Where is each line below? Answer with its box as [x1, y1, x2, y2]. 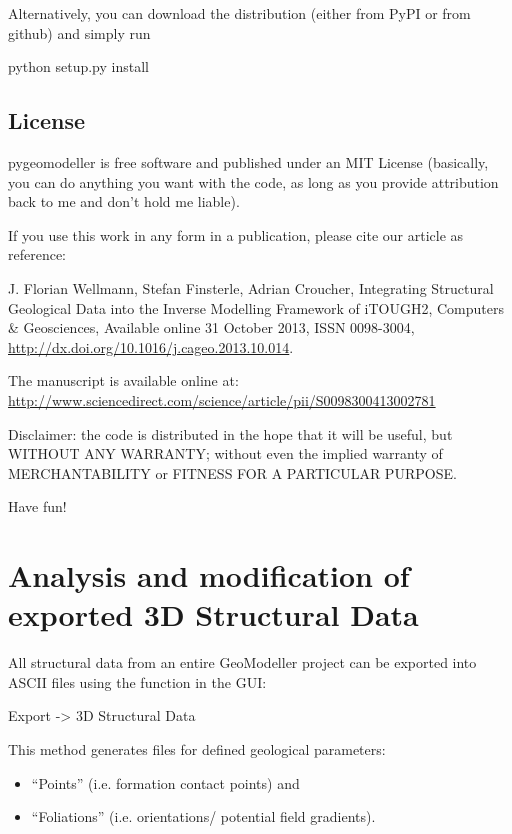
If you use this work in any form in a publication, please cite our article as [8, 224, 464, 245]
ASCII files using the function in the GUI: [8, 671, 267, 692]
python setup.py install [8, 56, 149, 77]
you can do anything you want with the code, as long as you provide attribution [8, 171, 499, 192]
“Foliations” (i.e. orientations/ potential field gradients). [31, 806, 376, 827]
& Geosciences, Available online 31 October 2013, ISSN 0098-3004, [8, 317, 415, 338]
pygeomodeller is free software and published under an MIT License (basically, [8, 151, 489, 172]
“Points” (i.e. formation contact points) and [31, 772, 300, 793]
